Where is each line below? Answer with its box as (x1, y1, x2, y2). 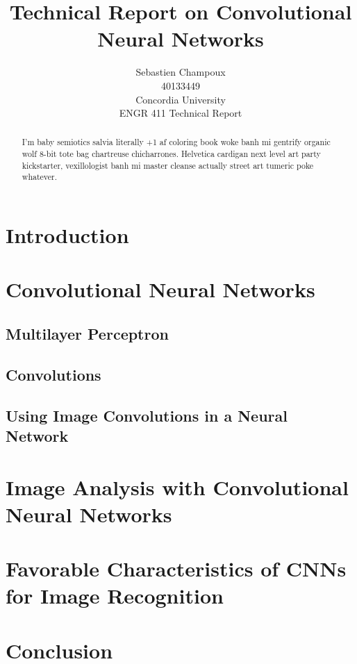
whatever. (22, 171, 58, 183)
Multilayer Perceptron (6, 323, 169, 345)
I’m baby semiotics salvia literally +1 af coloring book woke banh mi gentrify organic (22, 136, 331, 148)
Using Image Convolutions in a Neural (6, 404, 288, 426)
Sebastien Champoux (135, 65, 226, 79)
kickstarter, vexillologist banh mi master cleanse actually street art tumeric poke (22, 159, 314, 171)
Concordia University (135, 92, 226, 106)
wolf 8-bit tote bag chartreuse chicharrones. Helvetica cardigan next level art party (22, 148, 321, 160)
